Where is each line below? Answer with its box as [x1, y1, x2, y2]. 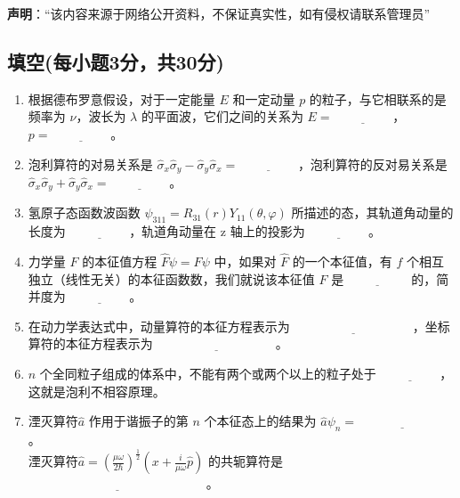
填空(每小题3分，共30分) [7, 47, 224, 75]
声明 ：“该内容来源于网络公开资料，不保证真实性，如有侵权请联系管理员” [7, 4, 431, 22]
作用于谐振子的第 [88, 412, 189, 430]
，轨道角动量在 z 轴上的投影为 [129, 222, 305, 241]
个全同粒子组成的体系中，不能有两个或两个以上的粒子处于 [39, 364, 376, 383]
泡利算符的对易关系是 [28, 154, 153, 173]
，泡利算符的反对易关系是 [297, 154, 448, 173]
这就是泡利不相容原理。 [28, 381, 165, 400]
